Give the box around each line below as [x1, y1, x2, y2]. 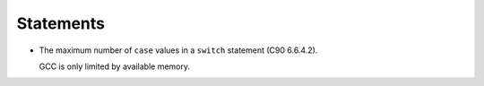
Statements [16, 13, 106, 33]
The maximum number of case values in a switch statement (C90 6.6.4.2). [39, 45, 318, 56]
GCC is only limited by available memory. [39, 61, 191, 72]
